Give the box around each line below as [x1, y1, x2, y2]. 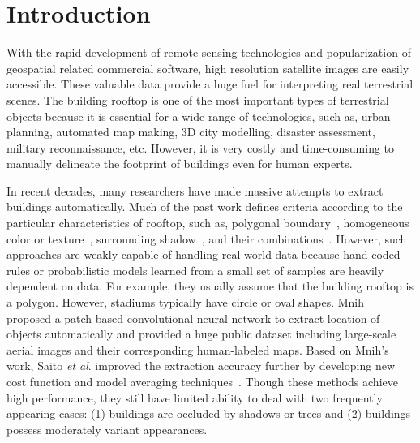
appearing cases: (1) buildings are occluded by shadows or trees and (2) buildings [6, 405, 411, 422]
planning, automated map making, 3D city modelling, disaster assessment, [6, 123, 375, 140]
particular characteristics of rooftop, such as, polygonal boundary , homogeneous [6, 214, 409, 231]
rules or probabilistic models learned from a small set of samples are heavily [6, 261, 384, 278]
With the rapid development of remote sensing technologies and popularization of [6, 44, 411, 61]
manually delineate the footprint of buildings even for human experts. [6, 155, 353, 172]
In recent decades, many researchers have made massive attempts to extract [6, 182, 384, 199]
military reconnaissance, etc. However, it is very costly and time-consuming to [6, 139, 395, 156]
